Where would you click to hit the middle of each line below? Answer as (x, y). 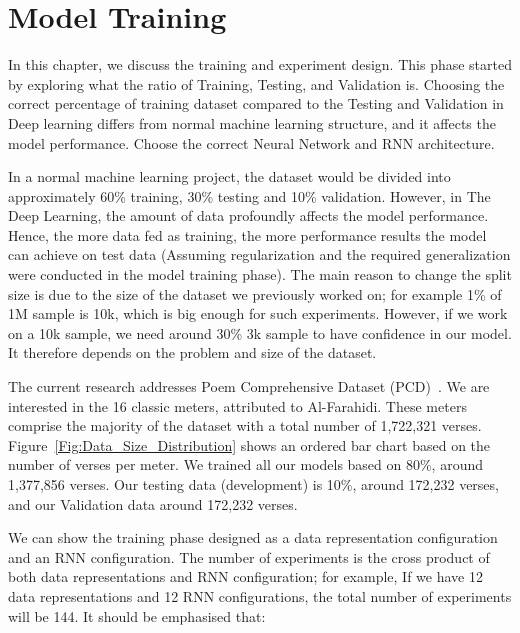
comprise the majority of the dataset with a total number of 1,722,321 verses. (245, 425)
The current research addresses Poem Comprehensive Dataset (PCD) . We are (249, 386)
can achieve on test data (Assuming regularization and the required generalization (259, 254)
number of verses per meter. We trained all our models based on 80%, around (246, 464)
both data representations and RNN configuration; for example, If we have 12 (245, 576)
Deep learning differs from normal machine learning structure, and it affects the (252, 122)
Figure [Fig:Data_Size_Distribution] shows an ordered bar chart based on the (249, 444)
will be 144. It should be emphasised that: (137, 615)
